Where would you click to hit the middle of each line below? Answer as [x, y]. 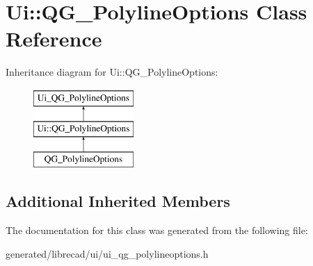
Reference [54, 39]
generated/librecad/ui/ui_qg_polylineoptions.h [107, 253]
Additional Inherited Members [118, 201]
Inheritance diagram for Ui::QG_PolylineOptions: [112, 72]
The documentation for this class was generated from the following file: [157, 230]
